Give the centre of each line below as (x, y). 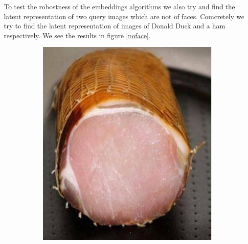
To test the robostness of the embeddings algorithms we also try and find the (120, 6)
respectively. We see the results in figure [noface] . (77, 35)
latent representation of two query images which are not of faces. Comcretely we (124, 16)
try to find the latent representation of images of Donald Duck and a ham (115, 26)
